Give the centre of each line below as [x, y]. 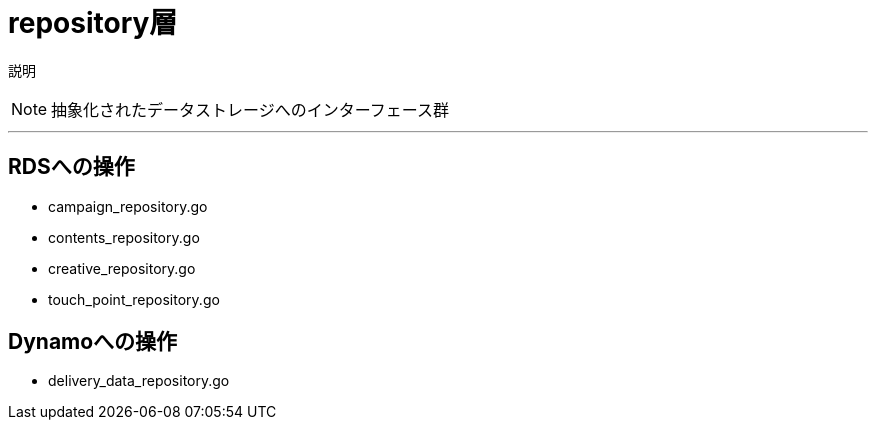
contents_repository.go [124, 237]
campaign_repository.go [128, 206]
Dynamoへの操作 [93, 342]
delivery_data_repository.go [139, 381]
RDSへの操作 [71, 167]
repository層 [93, 23]
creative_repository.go [122, 268]
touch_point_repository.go [134, 299]
